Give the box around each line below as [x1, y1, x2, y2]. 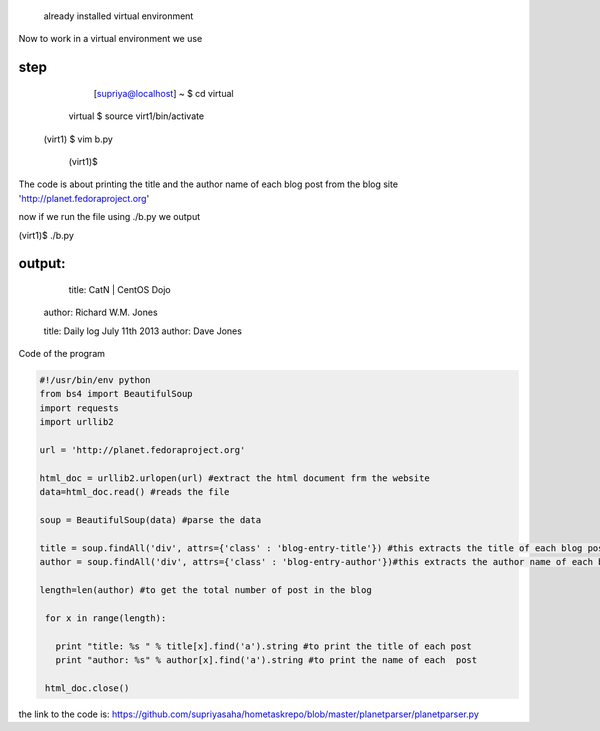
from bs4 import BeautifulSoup [39, 388, 194, 400]
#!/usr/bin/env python [39, 375, 151, 386]
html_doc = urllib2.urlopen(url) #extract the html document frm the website [39, 472, 430, 484]
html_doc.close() [45, 682, 130, 694]
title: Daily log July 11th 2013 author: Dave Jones [43, 325, 242, 337]
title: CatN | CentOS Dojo [68, 283, 171, 295]
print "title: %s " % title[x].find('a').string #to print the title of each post [55, 640, 472, 652]
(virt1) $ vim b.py [43, 133, 114, 145]
